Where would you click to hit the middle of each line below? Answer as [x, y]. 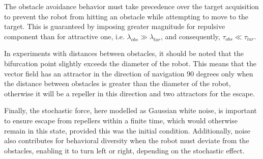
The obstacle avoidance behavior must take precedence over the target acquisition [131, 6]
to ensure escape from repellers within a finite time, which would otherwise [121, 120]
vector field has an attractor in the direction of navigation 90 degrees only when [129, 73]
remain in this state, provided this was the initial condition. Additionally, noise [127, 130]
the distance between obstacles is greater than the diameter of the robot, [118, 83]
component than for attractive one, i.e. [64, 36]
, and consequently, [190, 36]
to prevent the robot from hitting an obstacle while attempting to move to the [126, 16]
